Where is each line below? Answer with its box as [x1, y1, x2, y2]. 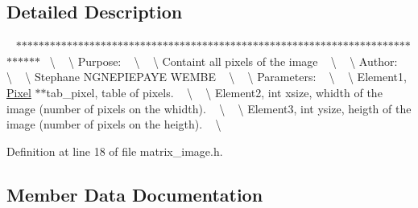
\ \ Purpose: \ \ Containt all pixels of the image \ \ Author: [49, 52, 398, 69]
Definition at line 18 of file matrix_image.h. [6, 142, 223, 159]
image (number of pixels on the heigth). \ [6, 116, 221, 133]
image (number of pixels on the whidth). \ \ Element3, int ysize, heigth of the [6, 100, 412, 116]
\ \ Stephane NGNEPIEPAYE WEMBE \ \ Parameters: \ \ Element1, [6, 68, 407, 85]
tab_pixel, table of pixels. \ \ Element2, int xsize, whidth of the [46, 84, 383, 100]
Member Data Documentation [6, 181, 263, 206]
